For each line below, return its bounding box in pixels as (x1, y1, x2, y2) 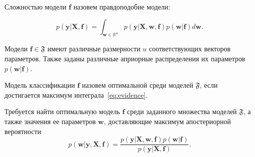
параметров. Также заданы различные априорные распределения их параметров (4, 53, 246, 63)
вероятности (4, 126, 41, 136)
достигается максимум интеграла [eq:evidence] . (4, 89, 148, 100)
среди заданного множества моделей (127, 106, 237, 117)
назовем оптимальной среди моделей (82, 80, 193, 90)
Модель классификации (4, 80, 75, 90)
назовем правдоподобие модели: (73, 1, 170, 11)
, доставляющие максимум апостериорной (103, 116, 231, 126)
